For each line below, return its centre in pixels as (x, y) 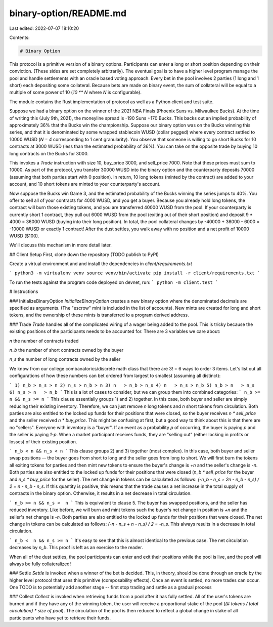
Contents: (19, 37)
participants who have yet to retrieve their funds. (60, 618)
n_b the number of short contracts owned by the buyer (66, 350)
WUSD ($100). (24, 236)
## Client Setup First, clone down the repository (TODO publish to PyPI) (84, 254)
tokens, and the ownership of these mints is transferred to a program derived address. (99, 315)
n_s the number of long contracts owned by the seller (65, 359)
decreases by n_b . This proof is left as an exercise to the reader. (76, 548)
